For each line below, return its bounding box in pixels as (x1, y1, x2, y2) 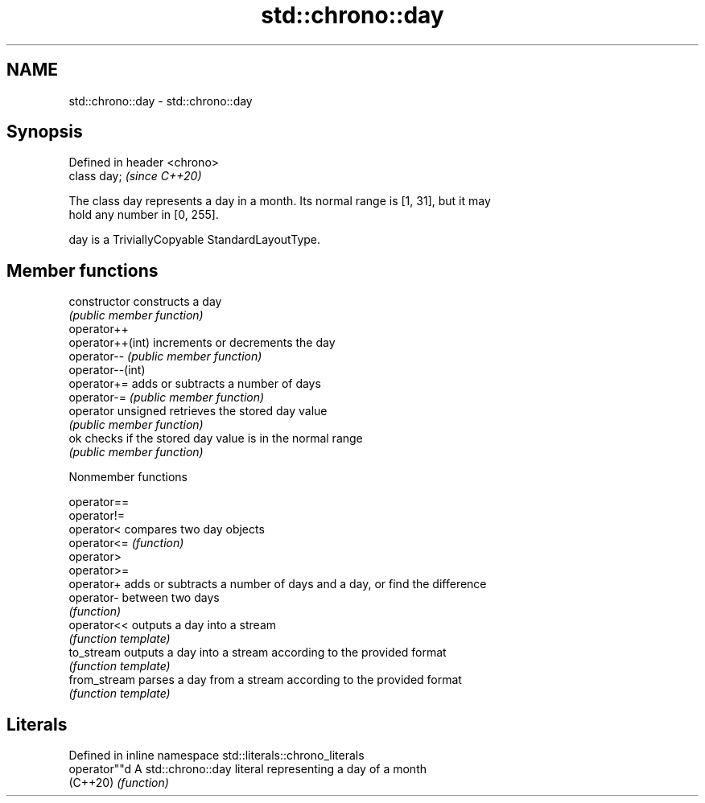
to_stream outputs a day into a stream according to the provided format (68, 645, 447, 660)
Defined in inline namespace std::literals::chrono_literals (68, 748, 365, 763)
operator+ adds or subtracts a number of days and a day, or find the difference (68, 577, 487, 591)
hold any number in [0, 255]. (68, 208, 219, 222)
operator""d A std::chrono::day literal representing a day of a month (68, 762, 427, 776)
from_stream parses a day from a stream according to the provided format (68, 673, 462, 687)
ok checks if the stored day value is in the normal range (68, 431, 363, 446)
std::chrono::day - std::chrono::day (68, 93, 253, 108)
